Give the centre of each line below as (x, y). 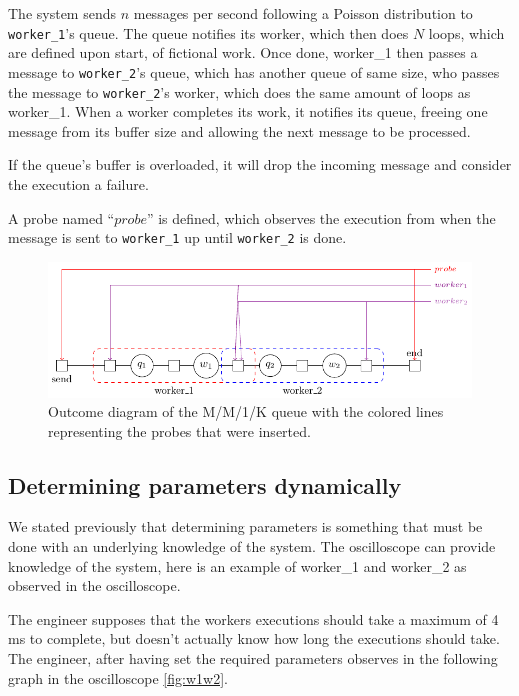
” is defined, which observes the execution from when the (321, 217)
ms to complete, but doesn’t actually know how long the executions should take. (254, 638)
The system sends (62, 13)
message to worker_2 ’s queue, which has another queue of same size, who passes (254, 71)
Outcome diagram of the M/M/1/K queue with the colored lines (246, 411)
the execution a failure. (78, 183)
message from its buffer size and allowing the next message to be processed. (239, 130)
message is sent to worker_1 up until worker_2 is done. (177, 237)
